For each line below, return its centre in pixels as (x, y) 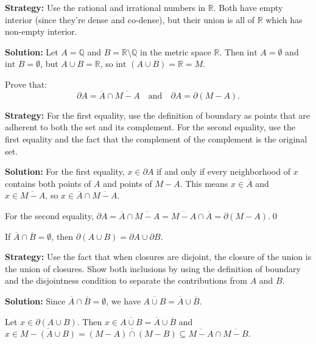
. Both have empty (248, 7)
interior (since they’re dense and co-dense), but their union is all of (130, 19)
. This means (204, 183)
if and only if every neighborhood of (223, 171)
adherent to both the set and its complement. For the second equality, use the (150, 127)
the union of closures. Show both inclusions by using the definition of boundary (153, 268)
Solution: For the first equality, (65, 171)
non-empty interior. (41, 31)
